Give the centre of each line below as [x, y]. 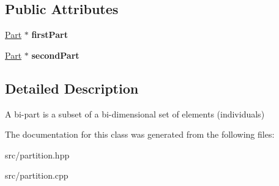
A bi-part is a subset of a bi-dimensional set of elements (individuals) [135, 113]
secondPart [55, 55]
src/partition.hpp [37, 154]
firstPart [50, 35]
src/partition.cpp [37, 175]
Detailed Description [72, 88]
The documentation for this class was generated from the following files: [140, 134]
